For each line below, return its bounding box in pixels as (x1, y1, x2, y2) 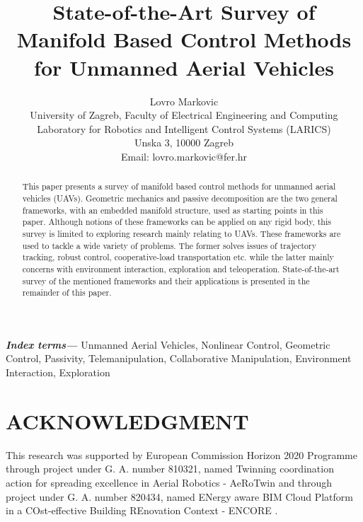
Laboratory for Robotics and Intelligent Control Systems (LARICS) (37, 121, 331, 136)
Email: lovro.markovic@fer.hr (120, 149, 248, 163)
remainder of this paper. (22, 286, 112, 298)
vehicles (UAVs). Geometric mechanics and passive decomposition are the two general (22, 192, 338, 204)
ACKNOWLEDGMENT (6, 406, 249, 435)
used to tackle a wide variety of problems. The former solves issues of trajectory (22, 239, 316, 251)
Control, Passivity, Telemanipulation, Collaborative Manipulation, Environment (6, 351, 352, 366)
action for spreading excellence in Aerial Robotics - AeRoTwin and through (6, 475, 333, 489)
